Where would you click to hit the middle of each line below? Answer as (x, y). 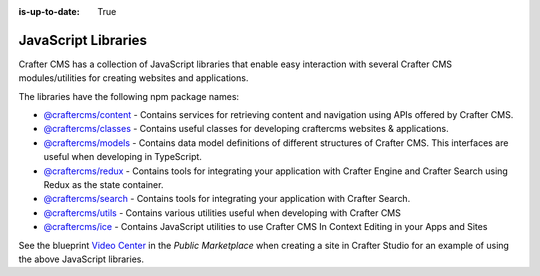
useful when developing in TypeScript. (122, 157)
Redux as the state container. (103, 185)
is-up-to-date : (49, 11)
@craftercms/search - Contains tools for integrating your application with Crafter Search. (227, 199)
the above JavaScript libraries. (81, 259)
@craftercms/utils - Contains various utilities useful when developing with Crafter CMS (222, 212)
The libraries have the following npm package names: (129, 96)
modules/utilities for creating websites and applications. (133, 78)
